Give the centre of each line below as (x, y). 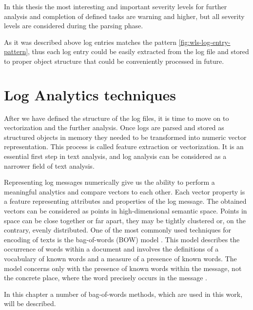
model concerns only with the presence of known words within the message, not (123, 268)
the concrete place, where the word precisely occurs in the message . (106, 278)
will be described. (30, 303)
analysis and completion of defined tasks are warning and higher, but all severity (124, 16)
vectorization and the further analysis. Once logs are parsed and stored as (114, 127)
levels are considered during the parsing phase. (74, 26)
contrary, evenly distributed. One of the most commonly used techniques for (117, 230)
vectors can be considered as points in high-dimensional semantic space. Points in (126, 211)
